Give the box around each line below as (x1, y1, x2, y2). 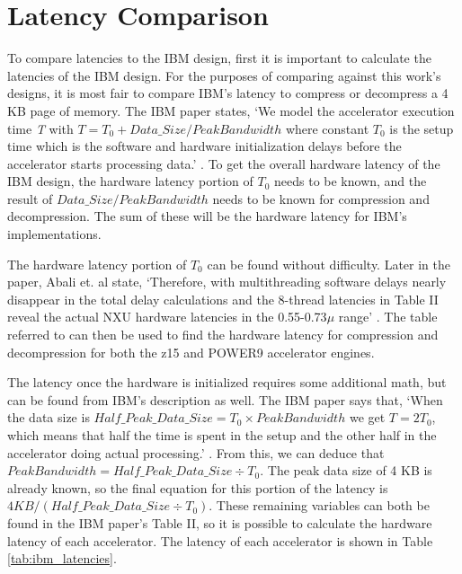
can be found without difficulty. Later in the (207, 254, 451, 273)
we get (349, 408, 386, 427)
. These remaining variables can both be (209, 496, 430, 515)
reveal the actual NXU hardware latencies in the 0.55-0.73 (7, 307, 327, 326)
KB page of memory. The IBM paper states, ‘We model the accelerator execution (7, 101, 455, 119)
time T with (7, 119, 74, 137)
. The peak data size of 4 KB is (260, 461, 432, 480)
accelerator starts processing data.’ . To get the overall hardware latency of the (7, 154, 440, 172)
